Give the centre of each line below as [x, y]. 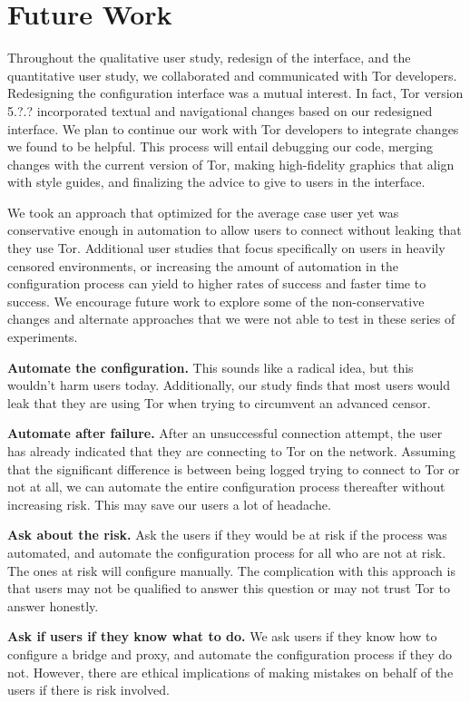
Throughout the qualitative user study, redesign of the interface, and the [209, 58]
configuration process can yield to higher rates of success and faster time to [217, 283]
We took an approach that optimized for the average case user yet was [203, 212]
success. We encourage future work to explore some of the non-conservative [216, 301]
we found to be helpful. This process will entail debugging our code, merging [220, 146]
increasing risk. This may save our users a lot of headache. [169, 504]
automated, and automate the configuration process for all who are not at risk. [227, 552]
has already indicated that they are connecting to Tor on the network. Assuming [231, 451]
